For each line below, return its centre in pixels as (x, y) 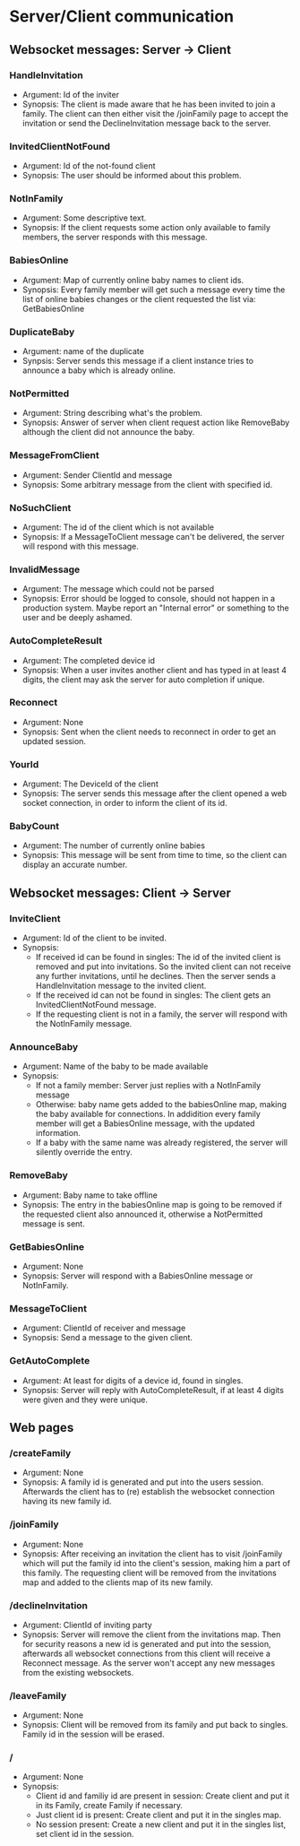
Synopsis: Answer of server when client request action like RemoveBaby (156, 422)
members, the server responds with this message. (115, 237)
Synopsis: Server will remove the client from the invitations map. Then (151, 1634)
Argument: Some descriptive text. (84, 218)
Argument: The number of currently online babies (114, 845)
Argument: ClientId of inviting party (87, 1625)
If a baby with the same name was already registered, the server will (162, 1143)
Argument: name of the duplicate (83, 351)
